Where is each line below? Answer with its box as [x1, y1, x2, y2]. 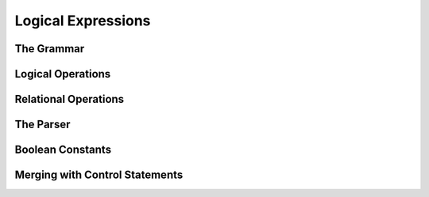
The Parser [14, 118, 71, 131]
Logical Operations [14, 67, 111, 81]
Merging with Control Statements [14, 169, 184, 182]
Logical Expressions [14, 12, 151, 29]
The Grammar [14, 42, 85, 55]
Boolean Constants [14, 143, 111, 157]
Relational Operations [14, 93, 125, 106]
